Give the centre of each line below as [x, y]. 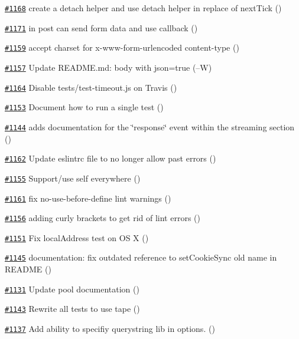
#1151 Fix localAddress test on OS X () [77, 237]
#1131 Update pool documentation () [72, 289]
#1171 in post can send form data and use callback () [101, 27]
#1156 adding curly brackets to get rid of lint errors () [103, 218]
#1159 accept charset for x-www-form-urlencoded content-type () [122, 47]
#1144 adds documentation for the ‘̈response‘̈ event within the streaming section [150, 126]
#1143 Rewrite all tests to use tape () [72, 309]
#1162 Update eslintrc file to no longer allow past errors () [110, 158]
